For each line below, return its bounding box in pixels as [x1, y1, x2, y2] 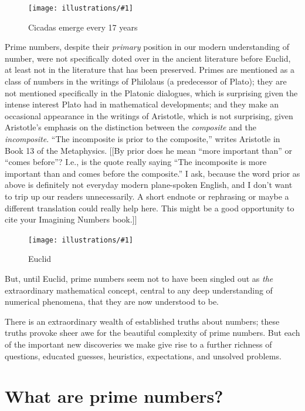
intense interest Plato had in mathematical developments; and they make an [5, 98, 279, 110]
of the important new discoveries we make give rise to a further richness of [5, 338, 272, 350]
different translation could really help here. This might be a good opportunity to [5, 201, 294, 214]
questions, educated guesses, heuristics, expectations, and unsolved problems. [5, 349, 282, 362]
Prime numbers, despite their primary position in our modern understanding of [5, 41, 290, 53]
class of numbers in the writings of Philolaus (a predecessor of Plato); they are [5, 75, 287, 87]
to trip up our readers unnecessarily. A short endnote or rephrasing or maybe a [5, 190, 289, 202]
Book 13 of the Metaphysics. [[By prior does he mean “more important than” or [5, 144, 293, 156]
